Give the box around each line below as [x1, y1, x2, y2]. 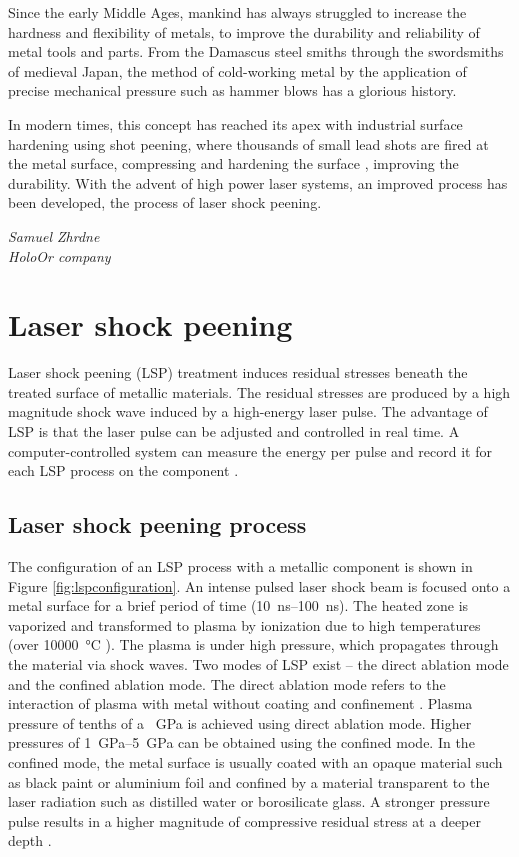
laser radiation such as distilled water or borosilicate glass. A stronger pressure [8, 791, 490, 812]
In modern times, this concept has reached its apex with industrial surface [8, 113, 463, 134]
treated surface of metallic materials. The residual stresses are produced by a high [8, 381, 511, 402]
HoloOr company [8, 245, 111, 266]
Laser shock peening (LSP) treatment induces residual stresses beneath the [8, 362, 468, 383]
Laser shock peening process [8, 509, 307, 540]
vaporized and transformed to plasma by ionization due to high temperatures [8, 614, 481, 635]
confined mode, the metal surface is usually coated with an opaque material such [8, 751, 503, 772]
